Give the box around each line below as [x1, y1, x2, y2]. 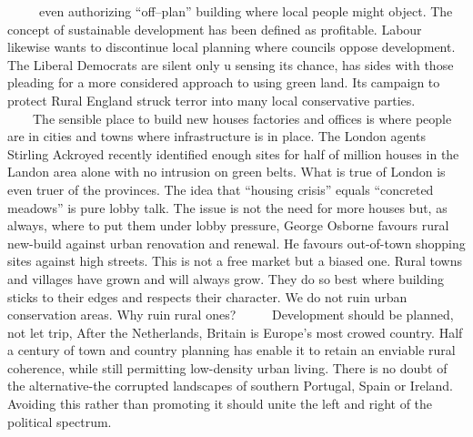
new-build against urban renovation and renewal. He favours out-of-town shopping [7, 233, 466, 252]
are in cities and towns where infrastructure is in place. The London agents [7, 127, 427, 146]
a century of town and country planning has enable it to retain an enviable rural [7, 340, 456, 360]
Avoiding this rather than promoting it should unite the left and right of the [7, 394, 433, 413]
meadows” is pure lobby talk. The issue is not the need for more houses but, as [7, 198, 448, 217]
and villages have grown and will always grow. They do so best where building [7, 269, 444, 288]
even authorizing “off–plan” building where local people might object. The [38, 2, 453, 20]
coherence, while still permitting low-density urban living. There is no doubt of [7, 358, 448, 377]
